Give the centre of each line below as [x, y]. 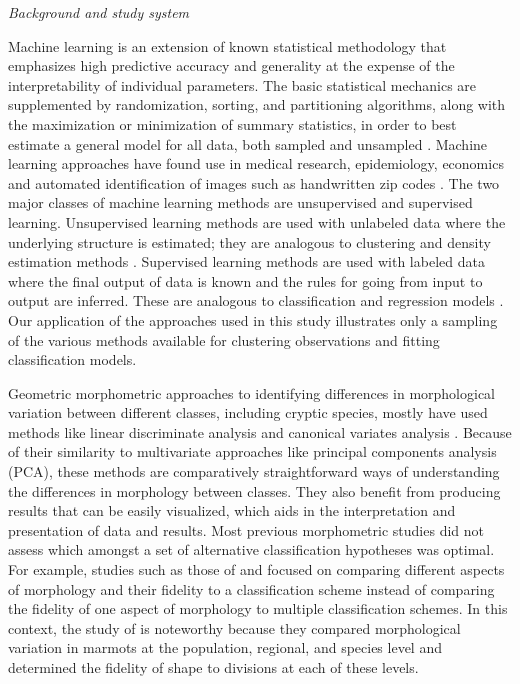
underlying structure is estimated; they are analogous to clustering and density [249, 241]
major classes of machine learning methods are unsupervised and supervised [240, 202]
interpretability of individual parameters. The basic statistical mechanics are [242, 84]
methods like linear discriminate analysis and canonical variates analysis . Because [260, 431]
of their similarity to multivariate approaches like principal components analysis [252, 451]
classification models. [72, 359]
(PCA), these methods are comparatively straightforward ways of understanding [254, 471]
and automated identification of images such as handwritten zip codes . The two [254, 182]
